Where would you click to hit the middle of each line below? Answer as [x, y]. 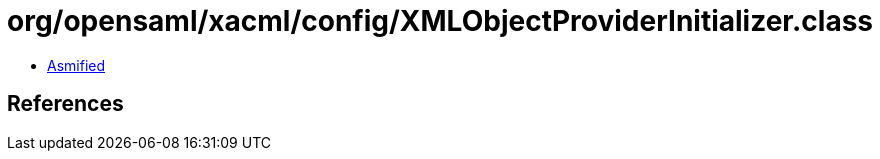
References [65, 104]
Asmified [76, 65]
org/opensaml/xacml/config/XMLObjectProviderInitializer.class [440, 21]
